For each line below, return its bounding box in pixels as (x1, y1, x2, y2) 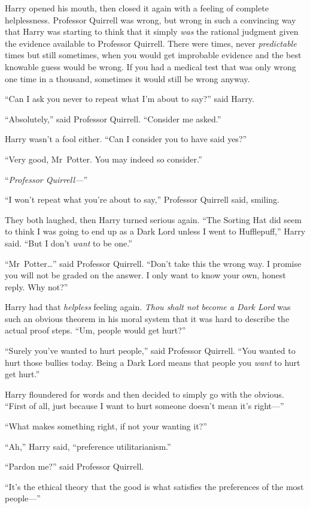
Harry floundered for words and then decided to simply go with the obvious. (5, 387, 284, 400)
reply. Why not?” (5, 280, 68, 293)
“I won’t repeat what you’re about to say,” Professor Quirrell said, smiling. (5, 193, 279, 206)
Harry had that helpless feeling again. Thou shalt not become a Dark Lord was (5, 300, 291, 313)
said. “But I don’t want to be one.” (5, 236, 132, 249)
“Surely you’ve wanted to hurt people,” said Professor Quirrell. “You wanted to (5, 344, 296, 357)
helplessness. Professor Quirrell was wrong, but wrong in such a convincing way (5, 13, 296, 26)
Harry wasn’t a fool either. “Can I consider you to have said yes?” (5, 133, 247, 145)
